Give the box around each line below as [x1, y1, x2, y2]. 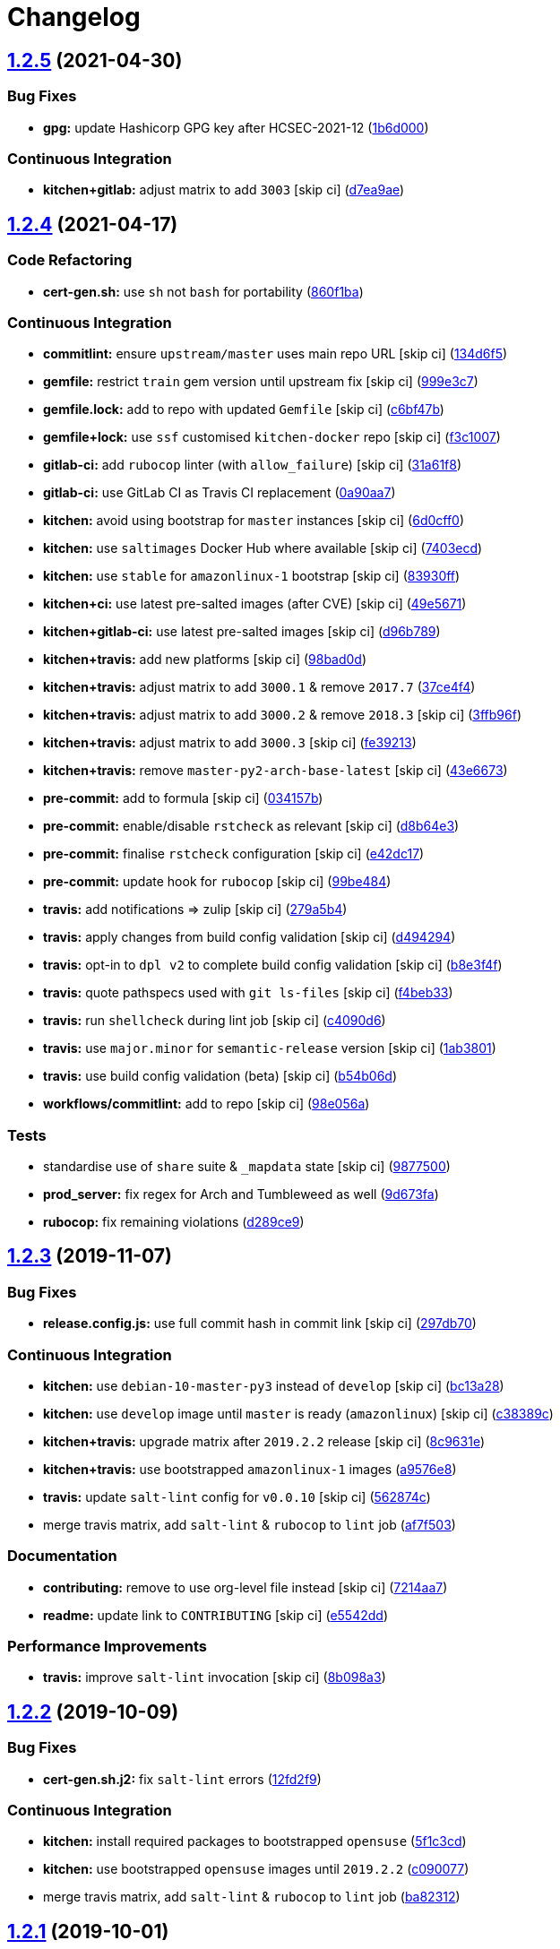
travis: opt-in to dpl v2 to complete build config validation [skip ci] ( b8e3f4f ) [43, 957, 503, 973]
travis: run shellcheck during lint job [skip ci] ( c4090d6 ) [43, 1013, 386, 1029]
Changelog [7, 2, 141, 32]
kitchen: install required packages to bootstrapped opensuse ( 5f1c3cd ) [43, 1833, 467, 1850]
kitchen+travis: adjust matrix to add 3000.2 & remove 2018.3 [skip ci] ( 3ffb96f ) [43, 707, 521, 723]
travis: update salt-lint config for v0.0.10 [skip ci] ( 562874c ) [43, 1488, 431, 1505]
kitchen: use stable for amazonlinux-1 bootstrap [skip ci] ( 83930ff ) [43, 568, 461, 584]
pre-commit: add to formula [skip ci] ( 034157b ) [43, 790, 323, 806]
